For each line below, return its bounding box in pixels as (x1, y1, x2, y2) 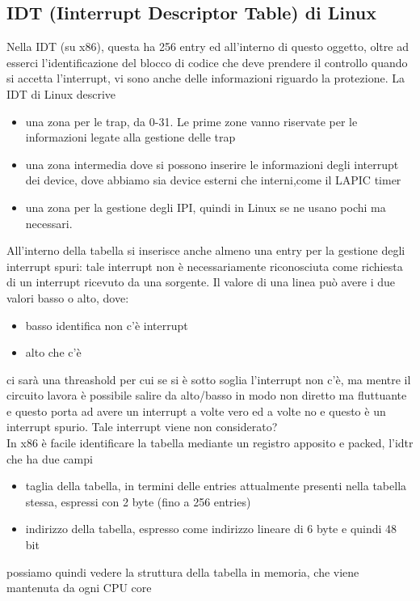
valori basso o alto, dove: (6, 289, 129, 306)
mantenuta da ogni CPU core (6, 579, 152, 596)
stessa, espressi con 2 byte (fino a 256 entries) (25, 493, 251, 510)
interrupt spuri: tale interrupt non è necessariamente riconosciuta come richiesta (6, 257, 403, 274)
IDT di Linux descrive (6, 85, 116, 102)
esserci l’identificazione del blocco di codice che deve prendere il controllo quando (6, 53, 408, 70)
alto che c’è (25, 344, 82, 361)
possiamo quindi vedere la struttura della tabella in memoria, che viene (6, 563, 359, 580)
